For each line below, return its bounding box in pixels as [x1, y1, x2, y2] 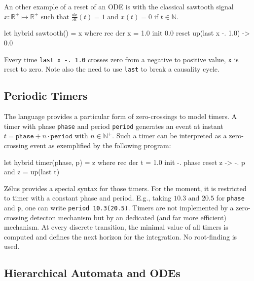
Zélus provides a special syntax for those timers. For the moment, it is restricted [4, 183, 247, 193]
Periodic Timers [4, 88, 88, 103]
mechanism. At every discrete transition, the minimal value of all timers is [4, 222, 228, 232]
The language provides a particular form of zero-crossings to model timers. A [4, 111, 237, 121]
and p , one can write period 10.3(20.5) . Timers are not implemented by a [4, 202, 234, 212]
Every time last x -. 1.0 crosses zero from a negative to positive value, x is [4, 54, 239, 64]
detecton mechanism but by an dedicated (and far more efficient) [30, 212, 227, 222]
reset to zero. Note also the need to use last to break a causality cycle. [4, 64, 219, 74]
